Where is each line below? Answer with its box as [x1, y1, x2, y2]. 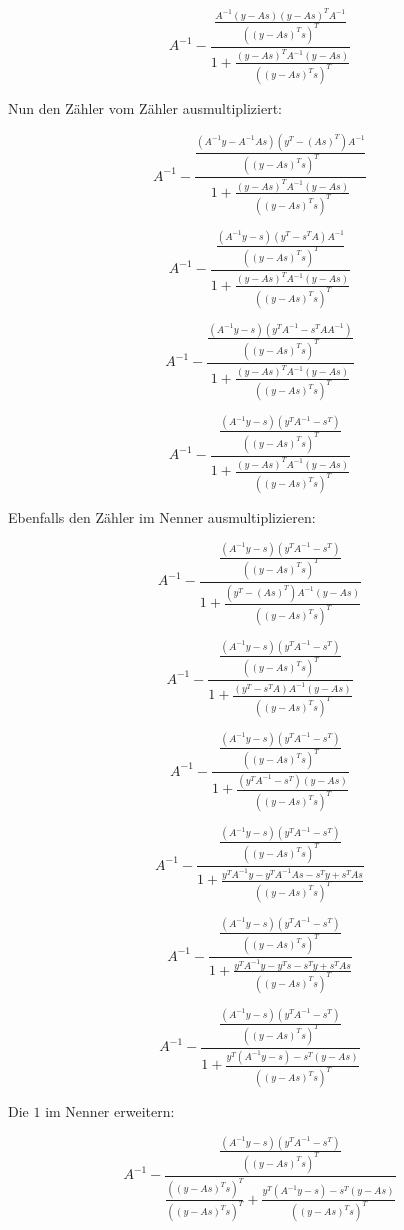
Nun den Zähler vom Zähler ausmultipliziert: [8, 98, 282, 119]
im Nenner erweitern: [45, 1101, 175, 1122]
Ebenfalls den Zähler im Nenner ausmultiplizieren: [8, 507, 316, 528]
